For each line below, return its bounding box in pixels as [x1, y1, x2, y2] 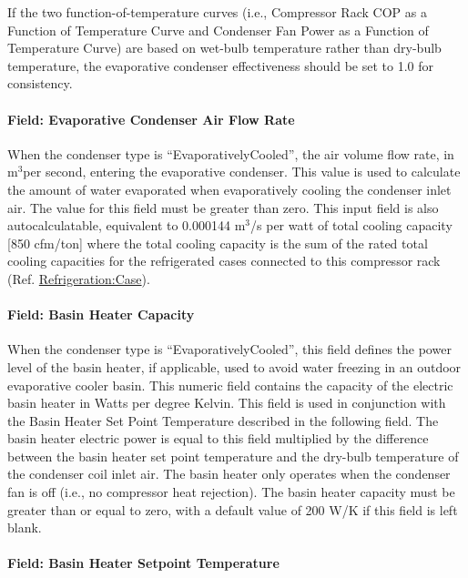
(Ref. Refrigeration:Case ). [7, 269, 150, 288]
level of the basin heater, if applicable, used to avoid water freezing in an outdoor [7, 357, 462, 376]
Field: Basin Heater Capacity [7, 305, 195, 324]
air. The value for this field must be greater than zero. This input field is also [7, 198, 439, 217]
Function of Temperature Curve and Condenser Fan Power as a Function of [7, 20, 429, 39]
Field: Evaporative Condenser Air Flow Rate [7, 109, 295, 128]
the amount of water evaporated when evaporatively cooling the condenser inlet [7, 179, 452, 198]
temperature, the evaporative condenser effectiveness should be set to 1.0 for [7, 56, 433, 75]
